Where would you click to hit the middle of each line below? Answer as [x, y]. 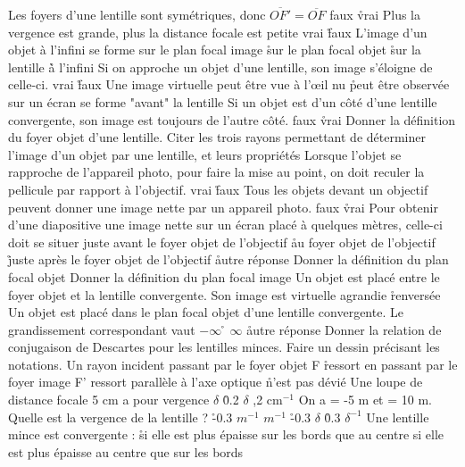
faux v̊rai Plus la [375, 14]
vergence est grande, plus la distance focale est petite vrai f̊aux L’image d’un [218, 32]
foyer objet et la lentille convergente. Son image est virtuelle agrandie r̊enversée [224, 294]
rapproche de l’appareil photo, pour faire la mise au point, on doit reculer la [216, 172]
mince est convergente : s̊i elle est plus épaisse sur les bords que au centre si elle [226, 434]
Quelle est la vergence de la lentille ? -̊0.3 [120, 417]
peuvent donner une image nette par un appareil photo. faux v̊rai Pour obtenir [223, 207]
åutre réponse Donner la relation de [344, 329]
